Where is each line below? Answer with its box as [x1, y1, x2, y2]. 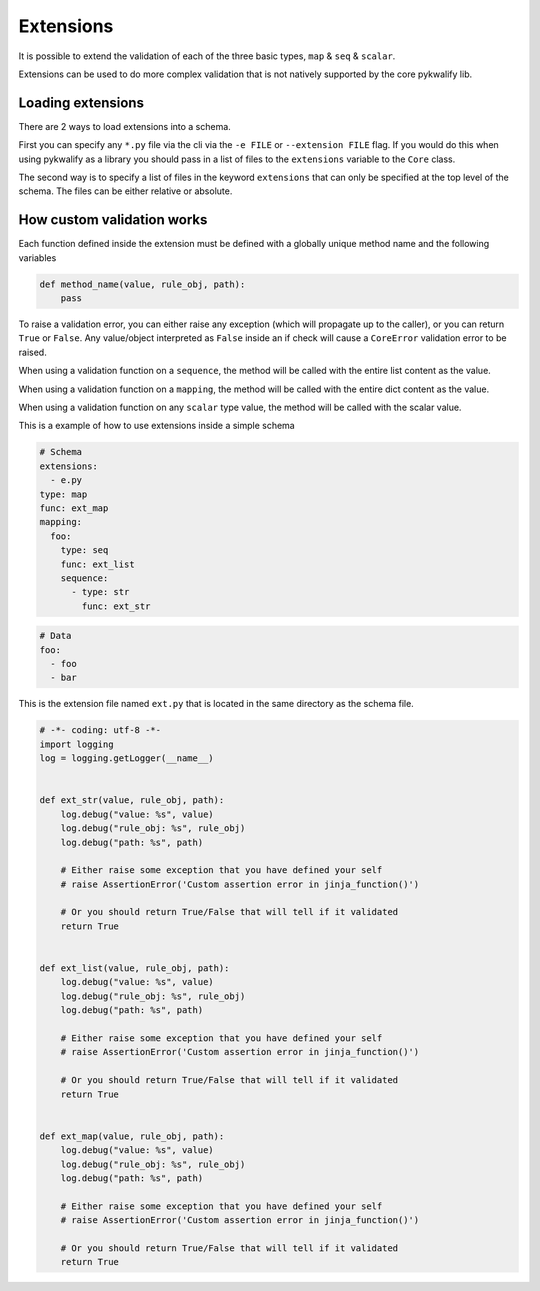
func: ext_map [39, 502, 109, 514]
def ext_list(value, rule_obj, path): [39, 963, 230, 974]
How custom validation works [18, 211, 208, 229]
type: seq [60, 545, 109, 556]
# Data [39, 630, 72, 642]
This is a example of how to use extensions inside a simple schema [18, 420, 295, 432]
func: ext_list [60, 558, 135, 570]
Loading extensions [18, 94, 145, 111]
